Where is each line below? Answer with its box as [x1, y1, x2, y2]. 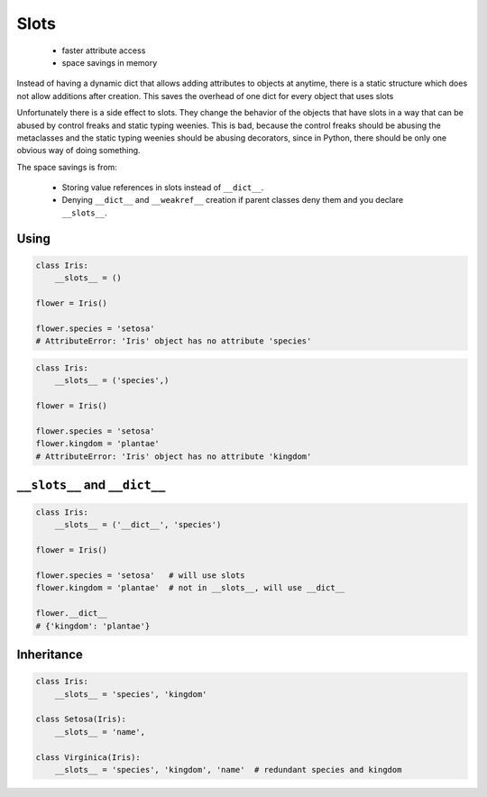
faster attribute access [61, 45, 146, 56]
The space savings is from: [16, 161, 117, 172]
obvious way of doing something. [16, 145, 141, 156]
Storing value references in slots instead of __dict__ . [61, 182, 264, 193]
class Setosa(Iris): [35, 714, 126, 725]
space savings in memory [61, 57, 158, 68]
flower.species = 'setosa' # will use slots [35, 571, 245, 581]
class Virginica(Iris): [35, 752, 142, 762]
